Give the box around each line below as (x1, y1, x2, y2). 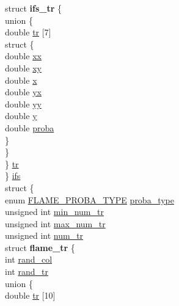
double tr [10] (5, 289, 56, 302)
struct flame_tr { (5, 241, 75, 253)
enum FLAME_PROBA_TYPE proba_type (5, 193, 174, 206)
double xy (5, 61, 42, 74)
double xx (5, 49, 42, 62)
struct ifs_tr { (5, 2, 62, 14)
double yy (5, 97, 42, 110)
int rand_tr (5, 265, 48, 278)
